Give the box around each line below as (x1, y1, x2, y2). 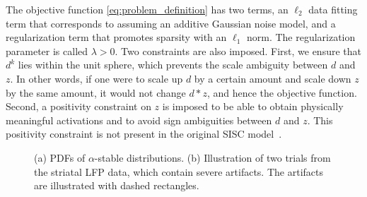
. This (307, 112, 333, 127)
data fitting (308, 2, 358, 16)
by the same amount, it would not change (6, 85, 186, 100)
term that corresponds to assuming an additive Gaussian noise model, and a (6, 16, 336, 30)
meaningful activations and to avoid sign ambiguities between (6, 112, 272, 127)
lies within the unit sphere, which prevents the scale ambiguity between (18, 57, 328, 72)
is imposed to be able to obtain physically (162, 99, 344, 114)
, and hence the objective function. (206, 85, 357, 100)
